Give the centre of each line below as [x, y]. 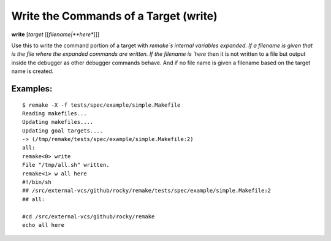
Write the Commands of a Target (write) [114, 16]
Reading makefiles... [55, 113]
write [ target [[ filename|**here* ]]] [55, 34]
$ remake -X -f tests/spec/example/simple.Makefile [101, 105]
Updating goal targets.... [63, 131]
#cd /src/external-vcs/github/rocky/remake [89, 216]
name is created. [32, 71]
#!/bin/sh [37, 182]
